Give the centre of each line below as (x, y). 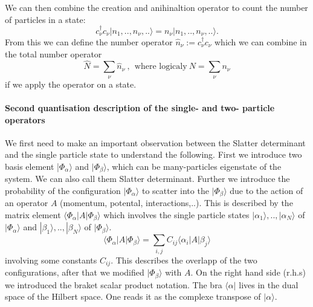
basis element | (32, 166)
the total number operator (53, 53)
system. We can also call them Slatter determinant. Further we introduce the (147, 179)
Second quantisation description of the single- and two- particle (140, 107)
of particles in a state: (45, 19)
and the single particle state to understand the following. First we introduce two (153, 154)
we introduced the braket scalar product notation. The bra (114, 284)
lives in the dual (269, 284)
